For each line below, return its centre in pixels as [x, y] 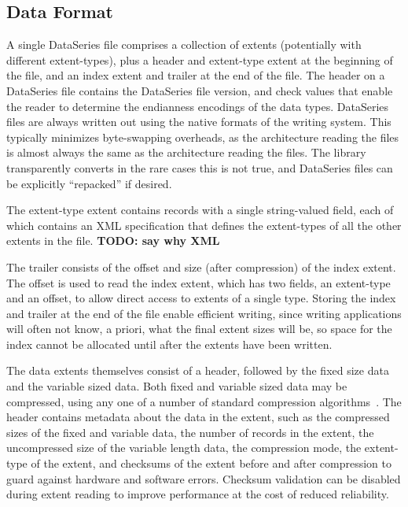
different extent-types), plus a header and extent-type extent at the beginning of [200, 59]
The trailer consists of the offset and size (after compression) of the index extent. [201, 266]
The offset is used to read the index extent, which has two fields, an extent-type [198, 282]
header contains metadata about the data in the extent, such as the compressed [198, 417]
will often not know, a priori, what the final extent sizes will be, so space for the [199, 329]
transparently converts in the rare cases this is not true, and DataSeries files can [200, 167]
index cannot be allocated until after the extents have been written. [169, 344]
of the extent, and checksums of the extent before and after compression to [211, 463]
